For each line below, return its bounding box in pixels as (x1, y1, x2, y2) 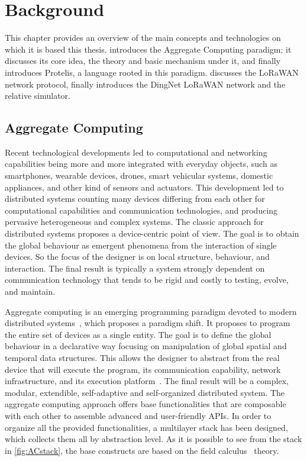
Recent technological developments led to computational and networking (5, 146, 267, 158)
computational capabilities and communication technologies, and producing (5, 204, 278, 216)
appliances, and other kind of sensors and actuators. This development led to (5, 180, 284, 193)
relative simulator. (5, 89, 70, 102)
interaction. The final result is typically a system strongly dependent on (5, 262, 265, 274)
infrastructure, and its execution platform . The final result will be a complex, (5, 375, 289, 387)
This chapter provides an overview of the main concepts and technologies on (5, 31, 281, 44)
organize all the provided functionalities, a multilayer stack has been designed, (5, 421, 288, 433)
